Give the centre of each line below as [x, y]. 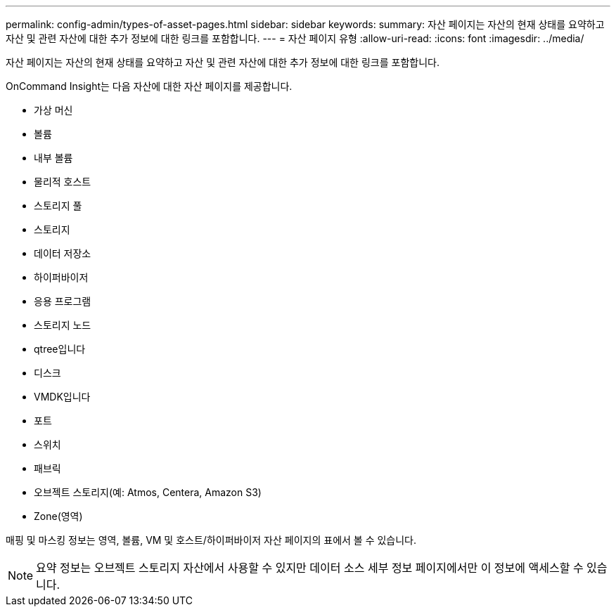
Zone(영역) [58, 516]
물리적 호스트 [63, 182]
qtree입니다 [60, 349]
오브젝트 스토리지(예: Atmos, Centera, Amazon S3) [148, 492]
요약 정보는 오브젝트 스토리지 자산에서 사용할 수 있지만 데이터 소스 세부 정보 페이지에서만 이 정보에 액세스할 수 [310, 568]
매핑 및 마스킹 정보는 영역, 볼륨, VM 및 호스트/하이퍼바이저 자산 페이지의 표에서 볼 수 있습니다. [211, 540]
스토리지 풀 [58, 206]
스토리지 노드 [63, 325]
